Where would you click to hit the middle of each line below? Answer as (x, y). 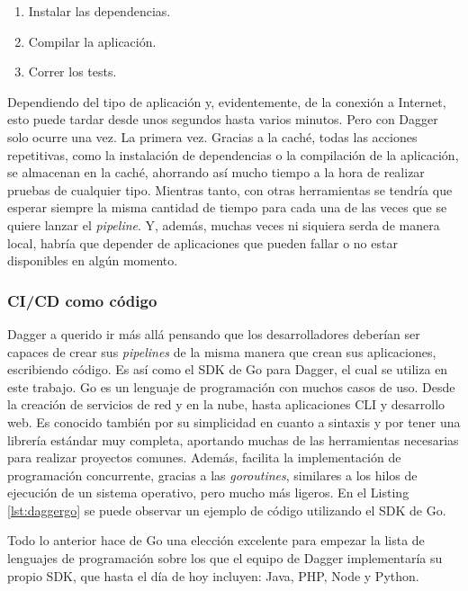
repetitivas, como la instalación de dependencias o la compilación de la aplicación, (233, 154)
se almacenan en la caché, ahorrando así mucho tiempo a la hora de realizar (216, 172)
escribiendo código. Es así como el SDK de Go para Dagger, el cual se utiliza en (228, 369)
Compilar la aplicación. (92, 41)
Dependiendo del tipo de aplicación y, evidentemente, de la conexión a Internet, (227, 101)
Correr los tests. (72, 72)
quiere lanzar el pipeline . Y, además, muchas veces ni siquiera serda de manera (224, 224)
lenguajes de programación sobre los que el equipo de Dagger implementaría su (225, 558)
